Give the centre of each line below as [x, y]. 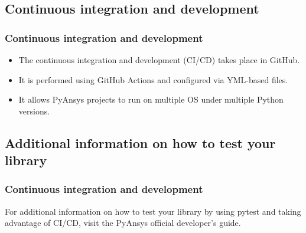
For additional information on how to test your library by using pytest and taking [153, 211]
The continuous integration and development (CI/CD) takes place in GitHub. [159, 60]
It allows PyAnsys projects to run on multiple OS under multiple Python [151, 99]
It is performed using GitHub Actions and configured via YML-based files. [153, 79]
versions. [34, 111]
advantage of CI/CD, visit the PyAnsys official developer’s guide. [123, 223]
